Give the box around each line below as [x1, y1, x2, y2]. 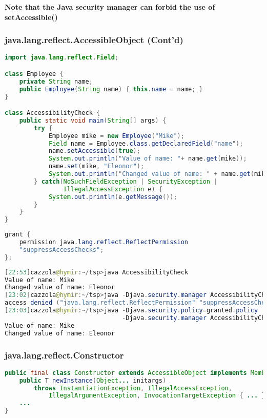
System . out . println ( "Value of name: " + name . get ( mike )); [48, 155, 247, 163]
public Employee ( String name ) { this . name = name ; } [19, 85, 203, 93]
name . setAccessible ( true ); [48, 147, 140, 155]
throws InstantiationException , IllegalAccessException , [34, 384, 232, 392]
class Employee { [5, 70, 64, 77]
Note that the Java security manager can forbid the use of [5, 2, 215, 12]
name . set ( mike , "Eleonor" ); [48, 163, 145, 170]
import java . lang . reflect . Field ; [5, 54, 119, 62]
